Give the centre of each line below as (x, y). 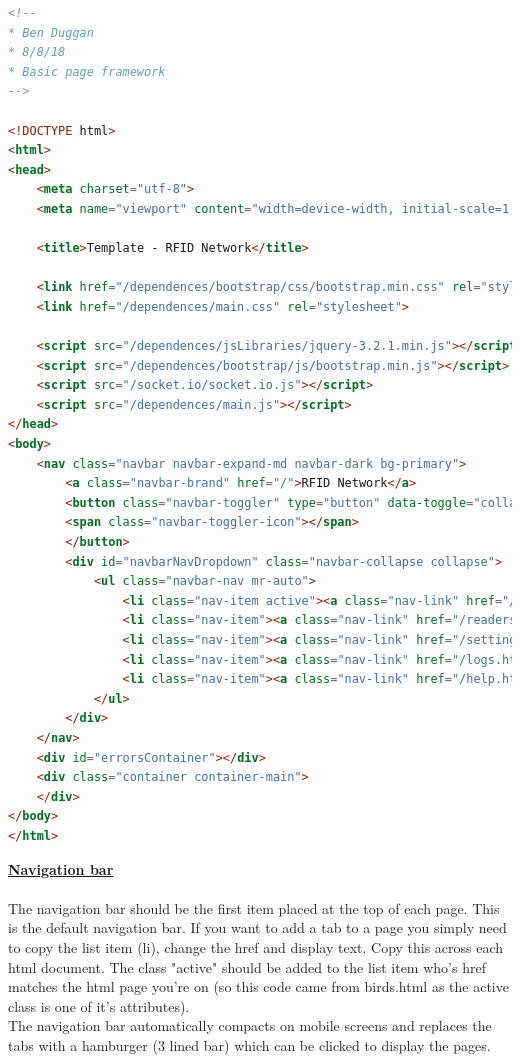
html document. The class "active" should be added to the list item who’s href (247, 966)
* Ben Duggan (51, 32)
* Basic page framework (87, 71)
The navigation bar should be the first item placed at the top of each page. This (254, 907)
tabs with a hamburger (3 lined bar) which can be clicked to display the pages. (249, 1044)
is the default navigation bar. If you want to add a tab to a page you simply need (257, 927)
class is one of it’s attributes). (99, 1005)
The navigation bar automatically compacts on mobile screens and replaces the (250, 1025)
